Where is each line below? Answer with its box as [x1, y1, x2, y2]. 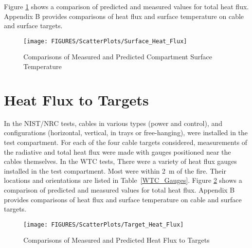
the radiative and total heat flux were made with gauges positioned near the [4, 146, 231, 157]
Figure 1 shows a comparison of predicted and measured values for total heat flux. [4, 1, 249, 11]
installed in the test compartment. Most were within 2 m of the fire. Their [4, 165, 226, 176]
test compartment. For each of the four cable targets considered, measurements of [4, 137, 248, 147]
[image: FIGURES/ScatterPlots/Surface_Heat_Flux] [23, 37, 187, 45]
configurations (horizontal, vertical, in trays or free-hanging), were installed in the [4, 127, 248, 138]
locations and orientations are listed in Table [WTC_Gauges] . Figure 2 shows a [4, 175, 242, 185]
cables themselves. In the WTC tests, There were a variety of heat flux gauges [4, 156, 237, 166]
